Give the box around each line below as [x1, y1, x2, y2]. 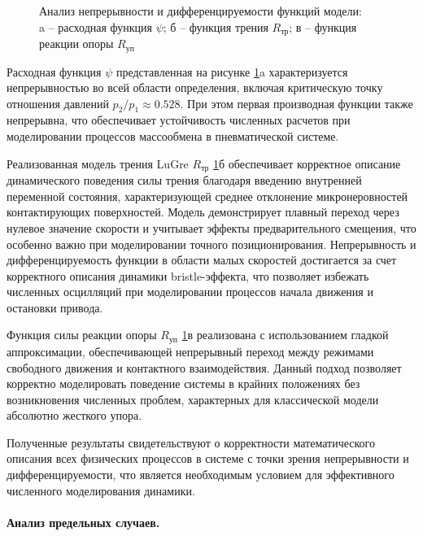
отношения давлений [7, 94, 109, 111]
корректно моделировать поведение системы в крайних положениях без [7, 375, 360, 392]
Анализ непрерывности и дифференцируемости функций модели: [39, 2, 362, 19]
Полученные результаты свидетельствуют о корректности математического [7, 434, 375, 451]
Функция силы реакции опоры [7, 326, 157, 343]
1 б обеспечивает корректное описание [212, 155, 401, 172]
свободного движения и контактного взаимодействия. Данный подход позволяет [7, 359, 402, 376]
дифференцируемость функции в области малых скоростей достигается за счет [7, 251, 397, 268]
